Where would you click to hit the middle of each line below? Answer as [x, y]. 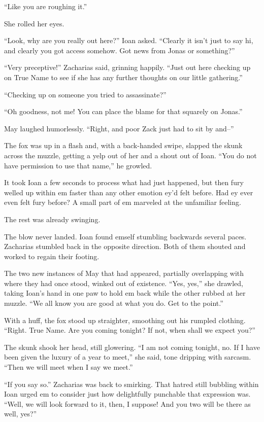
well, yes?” [21, 414]
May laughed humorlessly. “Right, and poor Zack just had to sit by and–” [119, 128]
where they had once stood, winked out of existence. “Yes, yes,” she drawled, [124, 283]
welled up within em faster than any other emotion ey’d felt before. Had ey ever [129, 192]
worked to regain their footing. [52, 256]
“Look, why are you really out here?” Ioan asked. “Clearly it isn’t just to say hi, [129, 40]
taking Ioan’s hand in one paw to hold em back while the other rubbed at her [125, 293]
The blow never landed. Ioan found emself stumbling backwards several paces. [125, 236]
